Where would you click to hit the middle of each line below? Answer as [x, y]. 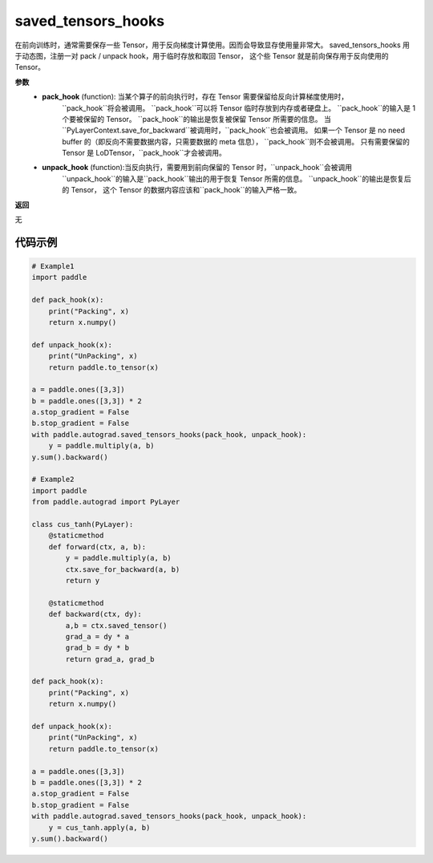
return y [83, 580]
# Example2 [53, 480]
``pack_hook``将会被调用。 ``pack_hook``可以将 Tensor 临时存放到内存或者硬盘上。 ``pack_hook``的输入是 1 [239, 107]
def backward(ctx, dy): [95, 614]
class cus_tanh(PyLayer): [83, 524]
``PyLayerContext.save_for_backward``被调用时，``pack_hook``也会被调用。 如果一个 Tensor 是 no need [233, 130]
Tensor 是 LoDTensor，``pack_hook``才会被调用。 [144, 153]
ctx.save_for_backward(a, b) [123, 569]
